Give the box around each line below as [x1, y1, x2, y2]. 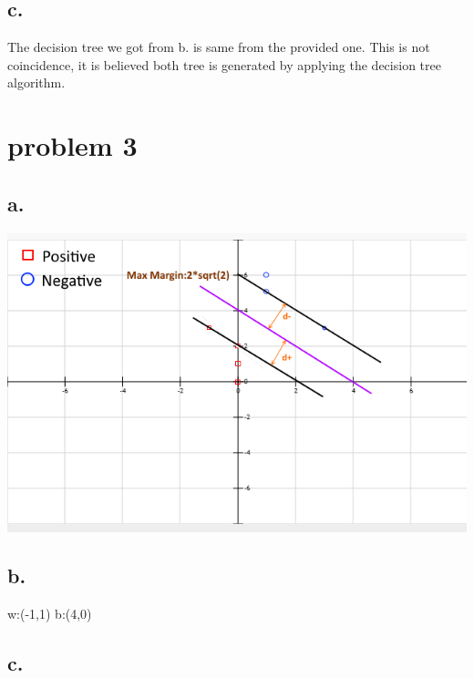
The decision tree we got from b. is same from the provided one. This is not [7, 37, 430, 56]
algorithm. [7, 73, 66, 92]
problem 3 [7, 127, 138, 164]
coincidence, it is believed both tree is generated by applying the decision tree [7, 55, 441, 74]
